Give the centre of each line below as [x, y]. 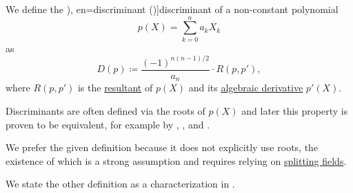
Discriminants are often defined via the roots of [105, 110]
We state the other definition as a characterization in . [120, 184]
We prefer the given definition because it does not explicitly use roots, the [162, 147]
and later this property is [295, 110]
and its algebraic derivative [246, 88]
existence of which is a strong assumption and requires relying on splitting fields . [176, 160]
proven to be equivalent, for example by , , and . [108, 124]
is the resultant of [115, 88]
